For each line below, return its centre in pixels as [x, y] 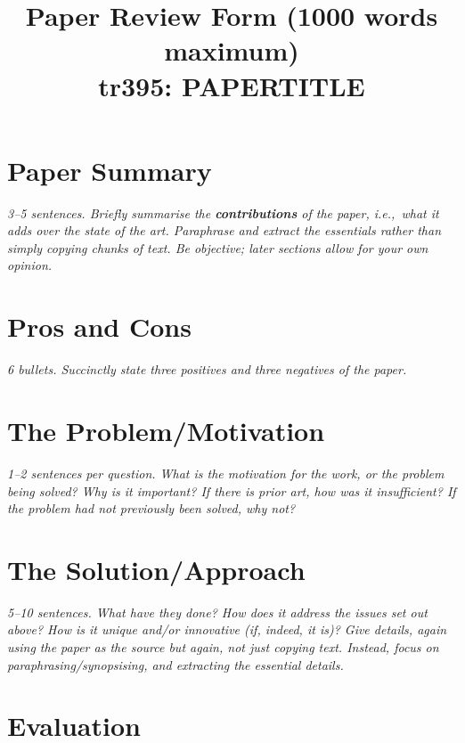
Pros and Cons [99, 327]
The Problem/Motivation [166, 430]
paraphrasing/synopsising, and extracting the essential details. [175, 664]
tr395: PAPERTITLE [232, 85]
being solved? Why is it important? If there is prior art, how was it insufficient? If [232, 490]
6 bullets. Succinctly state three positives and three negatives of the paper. [207, 369]
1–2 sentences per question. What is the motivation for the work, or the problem [226, 473]
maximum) [232, 50]
